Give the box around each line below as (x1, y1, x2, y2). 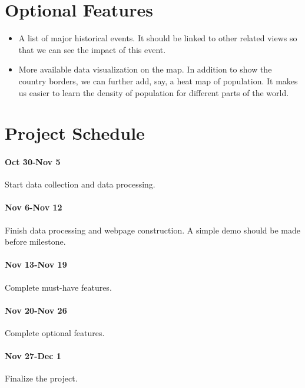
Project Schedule (5, 121, 145, 145)
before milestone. (5, 235, 66, 248)
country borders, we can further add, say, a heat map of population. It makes (18, 74, 298, 87)
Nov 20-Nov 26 (5, 304, 67, 316)
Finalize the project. (5, 372, 78, 384)
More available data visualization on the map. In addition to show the (18, 63, 272, 75)
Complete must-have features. (5, 281, 112, 293)
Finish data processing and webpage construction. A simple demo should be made (5, 223, 301, 236)
